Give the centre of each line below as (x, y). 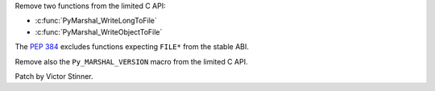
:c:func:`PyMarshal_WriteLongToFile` (96, 21)
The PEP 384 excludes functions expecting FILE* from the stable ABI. (132, 47)
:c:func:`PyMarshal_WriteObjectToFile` (99, 31)
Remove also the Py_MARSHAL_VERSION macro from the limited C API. (132, 61)
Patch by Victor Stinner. (54, 76)
